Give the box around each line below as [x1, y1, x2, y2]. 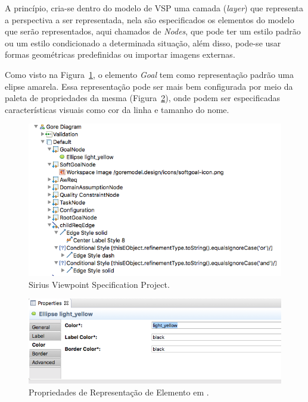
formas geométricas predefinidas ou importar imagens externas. [5, 48, 235, 61]
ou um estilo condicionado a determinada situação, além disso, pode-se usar [5, 36, 281, 49]
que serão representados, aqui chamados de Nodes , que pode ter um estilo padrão [5, 25, 301, 37]
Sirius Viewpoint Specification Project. [29, 278, 170, 290]
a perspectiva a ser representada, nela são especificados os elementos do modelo [5, 13, 294, 26]
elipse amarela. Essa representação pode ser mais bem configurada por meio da [5, 80, 293, 92]
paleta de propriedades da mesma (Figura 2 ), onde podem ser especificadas [5, 92, 280, 104]
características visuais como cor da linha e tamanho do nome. [5, 103, 229, 115]
